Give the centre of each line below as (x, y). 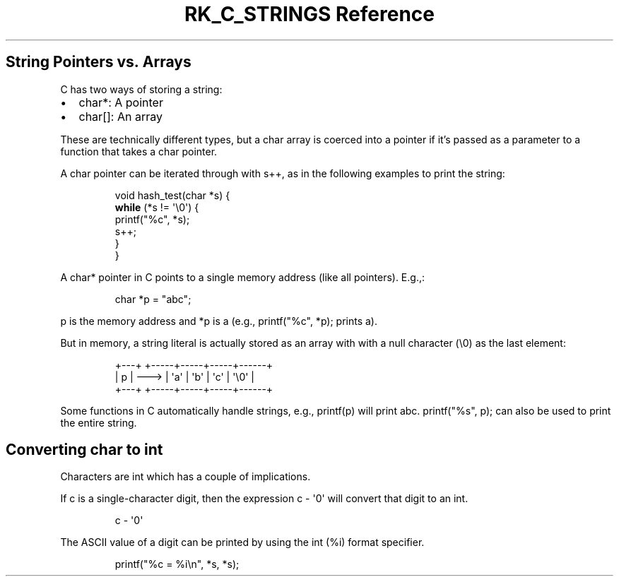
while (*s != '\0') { (157, 207)
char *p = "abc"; (153, 299)
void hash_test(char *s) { (172, 195)
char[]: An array (120, 116)
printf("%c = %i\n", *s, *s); (177, 564)
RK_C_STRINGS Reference (309, 14)
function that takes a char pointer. (139, 151)
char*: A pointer (121, 102)
